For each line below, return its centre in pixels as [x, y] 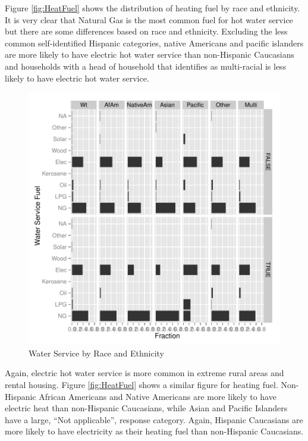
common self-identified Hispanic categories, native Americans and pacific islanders [154, 43]
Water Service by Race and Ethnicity [96, 353]
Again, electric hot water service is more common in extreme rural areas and [144, 373]
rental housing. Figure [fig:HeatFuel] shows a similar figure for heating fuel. [142, 384]
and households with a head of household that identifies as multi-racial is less [146, 66]
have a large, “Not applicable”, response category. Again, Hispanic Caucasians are [154, 419]
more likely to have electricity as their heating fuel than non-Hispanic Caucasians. [154, 431]
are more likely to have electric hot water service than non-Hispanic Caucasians [150, 54]
